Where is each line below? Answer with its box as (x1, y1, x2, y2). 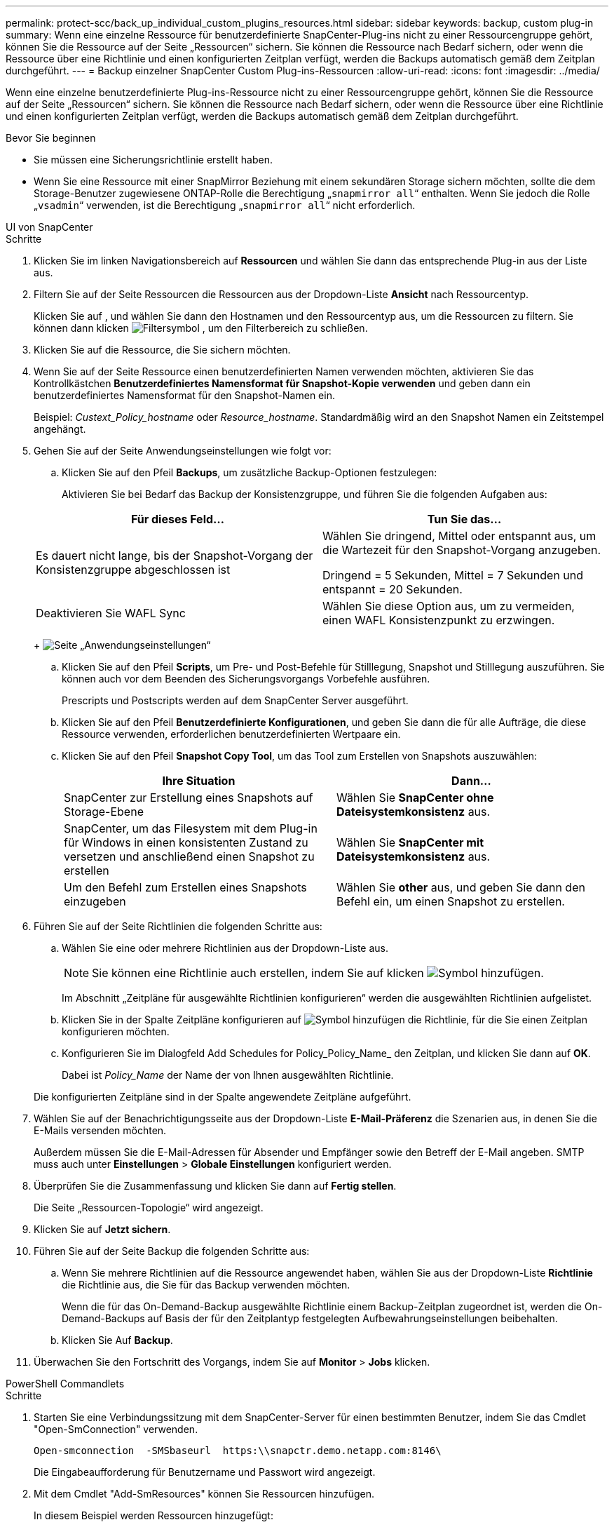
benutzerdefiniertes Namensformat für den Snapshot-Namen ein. (34, 389, 335, 401)
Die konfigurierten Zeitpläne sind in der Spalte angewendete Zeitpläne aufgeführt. (34, 1091, 411, 1103)
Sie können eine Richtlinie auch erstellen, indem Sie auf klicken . (92, 966, 544, 980)
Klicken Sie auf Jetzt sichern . (34, 1223, 171, 1235)
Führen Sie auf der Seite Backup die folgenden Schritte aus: (34, 1245, 310, 1257)
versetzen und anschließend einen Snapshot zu (64, 849, 315, 863)
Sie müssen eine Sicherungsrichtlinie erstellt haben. (34, 154, 273, 166)
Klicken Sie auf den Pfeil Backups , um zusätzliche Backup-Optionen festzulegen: (62, 466, 437, 478)
